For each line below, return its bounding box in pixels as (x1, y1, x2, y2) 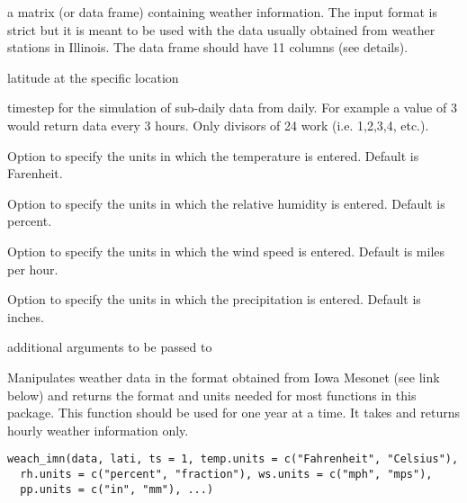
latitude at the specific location (7, 67, 179, 86)
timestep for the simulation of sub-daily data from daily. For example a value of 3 (7, 98, 457, 117)
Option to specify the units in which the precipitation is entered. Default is (7, 290, 421, 309)
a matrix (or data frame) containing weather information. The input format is (7, 3, 437, 21)
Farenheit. (7, 164, 63, 183)
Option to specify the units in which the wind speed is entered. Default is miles (7, 241, 445, 260)
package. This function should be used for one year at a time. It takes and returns (7, 403, 460, 422)
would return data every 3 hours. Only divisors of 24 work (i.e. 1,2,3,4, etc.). (7, 115, 429, 134)
